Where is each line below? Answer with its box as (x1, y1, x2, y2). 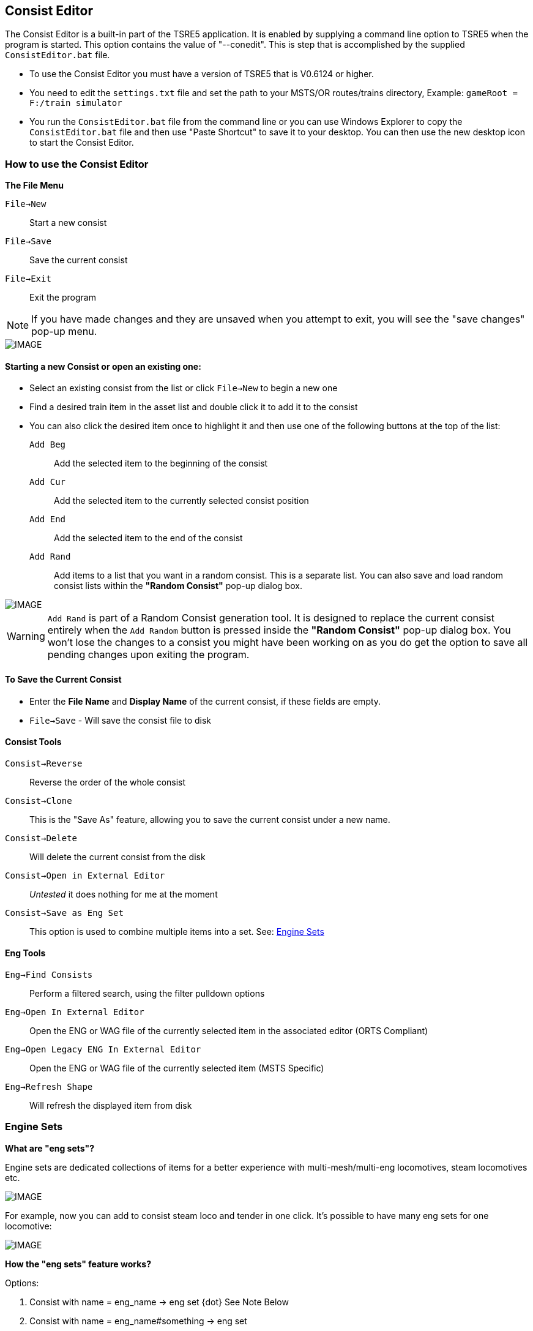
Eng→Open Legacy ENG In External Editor (5, 1044, 201, 1055)
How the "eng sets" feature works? (5, 1258, 151, 1269)
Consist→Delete (5, 833, 78, 843)
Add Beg (29, 440, 66, 450)
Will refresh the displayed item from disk (29, 1100, 192, 1111)
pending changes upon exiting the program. (47, 648, 250, 661)
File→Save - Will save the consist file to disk (29, 714, 212, 725)
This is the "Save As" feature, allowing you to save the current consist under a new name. (29, 814, 390, 825)
